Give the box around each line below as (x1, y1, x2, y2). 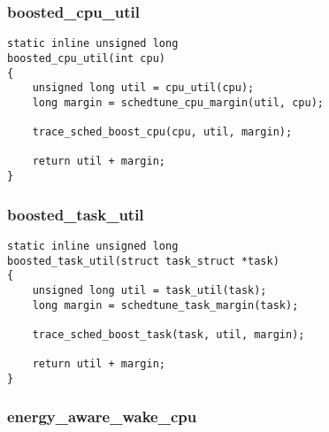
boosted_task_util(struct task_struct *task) (7, 254, 279, 267)
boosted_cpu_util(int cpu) (7, 51, 165, 65)
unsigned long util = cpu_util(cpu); (32, 81, 255, 95)
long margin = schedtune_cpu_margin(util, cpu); (32, 96, 324, 109)
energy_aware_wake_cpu (7, 405, 197, 428)
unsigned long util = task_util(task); (32, 283, 267, 297)
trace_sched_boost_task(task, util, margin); (32, 328, 305, 341)
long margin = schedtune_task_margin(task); (32, 298, 299, 312)
